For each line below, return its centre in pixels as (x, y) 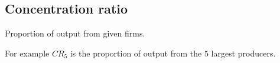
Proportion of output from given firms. (75, 33)
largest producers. (243, 53)
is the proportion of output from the (136, 53)
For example (27, 53)
